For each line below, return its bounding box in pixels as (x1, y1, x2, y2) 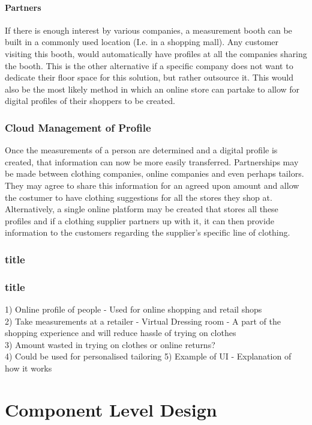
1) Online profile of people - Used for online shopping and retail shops (5, 302, 262, 315)
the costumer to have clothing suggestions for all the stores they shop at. (5, 191, 272, 203)
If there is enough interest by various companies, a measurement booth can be (5, 23, 292, 36)
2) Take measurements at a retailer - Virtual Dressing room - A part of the (5, 314, 281, 327)
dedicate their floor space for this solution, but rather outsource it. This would (5, 71, 293, 84)
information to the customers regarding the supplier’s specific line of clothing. (5, 226, 290, 239)
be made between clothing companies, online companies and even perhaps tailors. (5, 167, 304, 180)
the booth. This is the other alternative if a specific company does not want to (5, 59, 293, 72)
